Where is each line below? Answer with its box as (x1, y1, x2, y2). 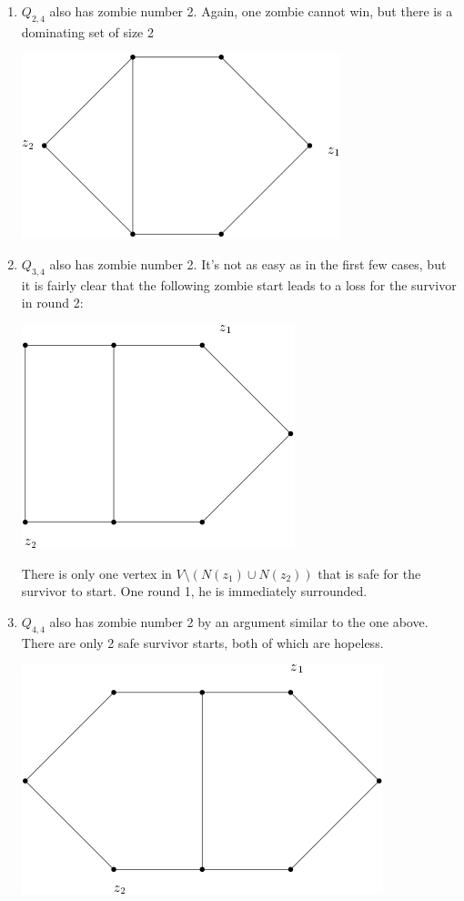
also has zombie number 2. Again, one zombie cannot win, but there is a (49, 2, 453, 20)
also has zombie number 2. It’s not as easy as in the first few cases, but (49, 254, 447, 273)
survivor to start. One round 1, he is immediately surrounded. (21, 582, 368, 601)
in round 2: (21, 293, 84, 312)
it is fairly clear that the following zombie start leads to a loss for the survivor (21, 275, 457, 294)
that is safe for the (318, 563, 421, 582)
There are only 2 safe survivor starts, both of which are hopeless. (21, 633, 384, 652)
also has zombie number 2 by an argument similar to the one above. (49, 612, 429, 631)
